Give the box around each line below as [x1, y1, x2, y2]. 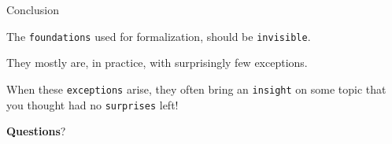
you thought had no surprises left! [6, 96, 179, 113]
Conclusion [6, 2, 59, 17]
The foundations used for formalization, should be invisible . [6, 28, 311, 44]
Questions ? [6, 123, 66, 139]
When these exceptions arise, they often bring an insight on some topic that [6, 80, 386, 97]
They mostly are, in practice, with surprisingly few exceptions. [6, 54, 308, 71]
